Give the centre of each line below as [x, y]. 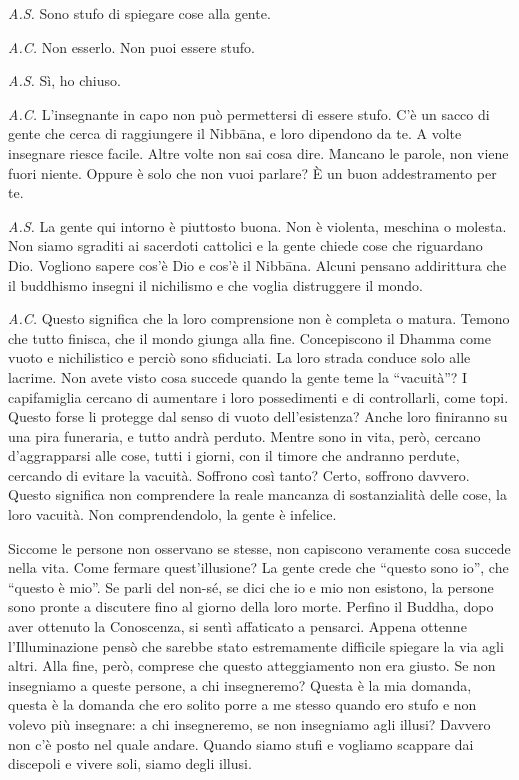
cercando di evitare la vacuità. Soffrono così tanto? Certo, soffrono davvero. [239, 474]
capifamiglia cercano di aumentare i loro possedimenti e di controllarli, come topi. [258, 396]
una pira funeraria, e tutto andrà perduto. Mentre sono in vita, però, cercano [244, 435]
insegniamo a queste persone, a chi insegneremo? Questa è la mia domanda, [240, 684]
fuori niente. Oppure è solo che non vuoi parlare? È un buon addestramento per [252, 172]
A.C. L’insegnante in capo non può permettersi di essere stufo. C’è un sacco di [249, 113]
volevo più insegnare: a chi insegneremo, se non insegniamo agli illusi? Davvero [249, 724]
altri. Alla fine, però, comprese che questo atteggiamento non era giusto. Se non [252, 665]
